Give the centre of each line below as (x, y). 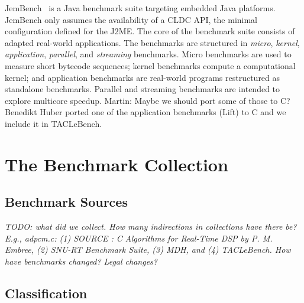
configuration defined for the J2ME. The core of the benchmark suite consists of (150, 31)
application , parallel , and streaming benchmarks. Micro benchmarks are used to (148, 54)
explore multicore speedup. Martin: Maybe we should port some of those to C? (148, 100)
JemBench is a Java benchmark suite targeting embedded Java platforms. (140, 8)
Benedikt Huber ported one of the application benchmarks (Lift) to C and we (145, 112)
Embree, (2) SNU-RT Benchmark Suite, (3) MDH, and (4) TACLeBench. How (148, 250)
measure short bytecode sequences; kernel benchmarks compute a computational (150, 65)
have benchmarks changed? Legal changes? (81, 261)
